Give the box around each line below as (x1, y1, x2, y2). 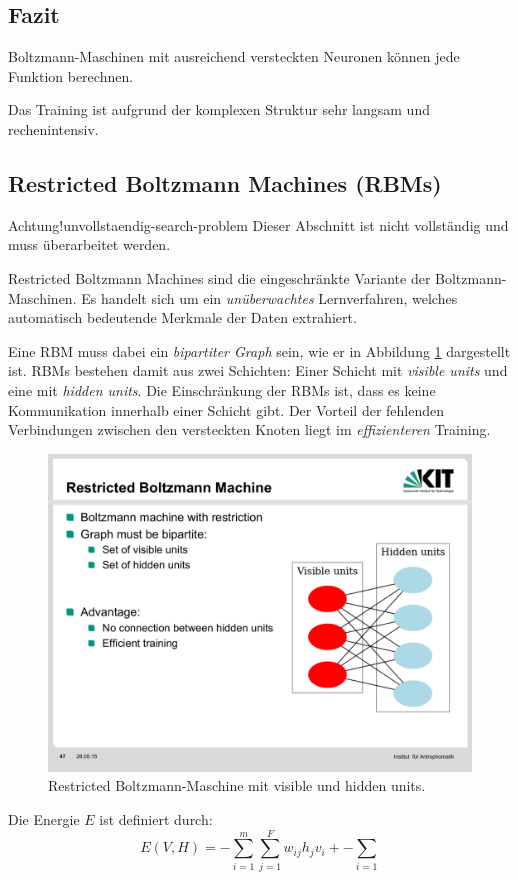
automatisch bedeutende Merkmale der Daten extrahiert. (8, 307, 357, 328)
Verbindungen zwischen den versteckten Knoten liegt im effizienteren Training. (8, 419, 491, 440)
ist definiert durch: (99, 808, 213, 829)
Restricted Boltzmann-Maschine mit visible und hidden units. (48, 775, 426, 796)
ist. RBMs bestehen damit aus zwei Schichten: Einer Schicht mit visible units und (8, 360, 508, 381)
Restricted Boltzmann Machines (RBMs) (8, 167, 442, 198)
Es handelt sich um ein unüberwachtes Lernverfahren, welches (81, 287, 458, 308)
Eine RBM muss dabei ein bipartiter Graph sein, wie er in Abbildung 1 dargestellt (8, 340, 511, 361)
